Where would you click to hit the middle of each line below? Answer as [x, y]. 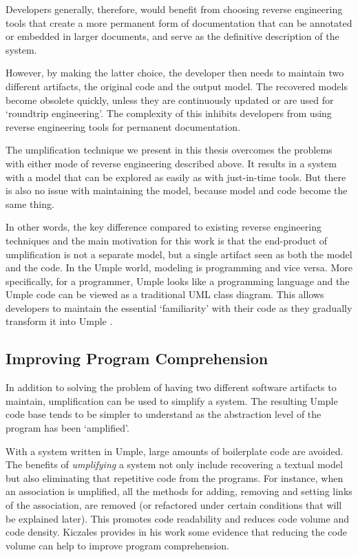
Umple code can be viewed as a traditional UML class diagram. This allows [165, 294]
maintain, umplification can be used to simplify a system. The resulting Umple [172, 400]
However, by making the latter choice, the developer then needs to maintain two [175, 73]
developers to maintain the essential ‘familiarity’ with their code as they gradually [179, 307]
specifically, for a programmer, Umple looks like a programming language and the [178, 281]
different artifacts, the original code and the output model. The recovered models [177, 86]
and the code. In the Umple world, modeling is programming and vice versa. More [179, 267]
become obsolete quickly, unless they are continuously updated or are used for [170, 99]
